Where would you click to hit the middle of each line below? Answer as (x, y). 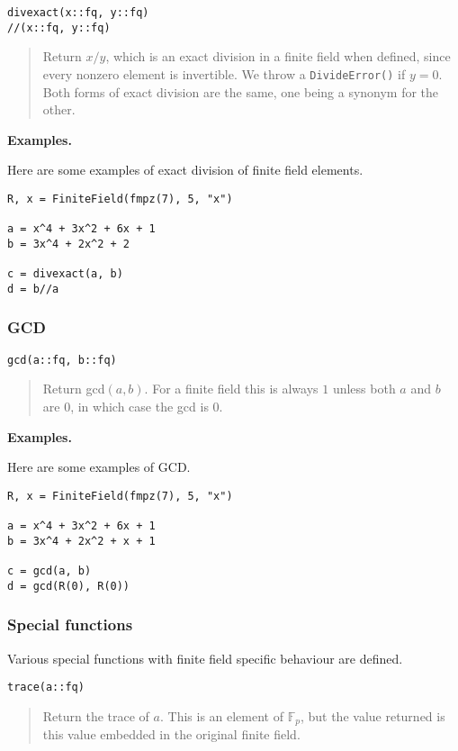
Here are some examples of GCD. (99, 467)
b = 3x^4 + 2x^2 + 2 (69, 244)
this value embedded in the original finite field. (171, 734)
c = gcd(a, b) (49, 571)
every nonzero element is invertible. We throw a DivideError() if (224, 73)
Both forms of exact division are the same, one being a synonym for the (241, 91)
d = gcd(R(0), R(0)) (69, 586)
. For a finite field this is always (231, 389)
